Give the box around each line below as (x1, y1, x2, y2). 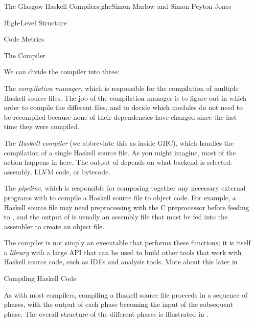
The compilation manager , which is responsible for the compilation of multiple (4, 83, 239, 93)
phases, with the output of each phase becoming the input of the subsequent (4, 299, 233, 309)
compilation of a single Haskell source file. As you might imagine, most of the (4, 147, 236, 157)
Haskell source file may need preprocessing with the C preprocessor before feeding (4, 202, 249, 212)
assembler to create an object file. (4, 221, 105, 231)
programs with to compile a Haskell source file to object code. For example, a (4, 192, 236, 202)
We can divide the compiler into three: (4, 66, 119, 77)
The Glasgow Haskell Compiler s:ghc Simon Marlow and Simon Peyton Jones (4, 1, 232, 11)
